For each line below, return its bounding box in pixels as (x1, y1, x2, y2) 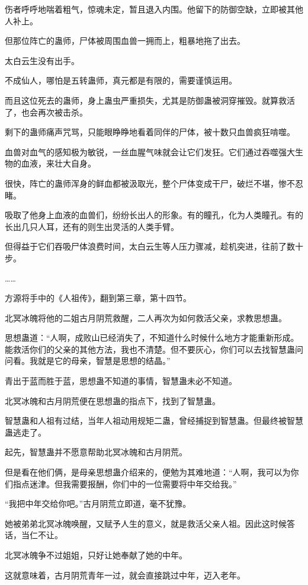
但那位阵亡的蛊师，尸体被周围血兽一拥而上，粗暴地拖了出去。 (5, 34, 245, 47)
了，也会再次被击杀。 (5, 106, 88, 118)
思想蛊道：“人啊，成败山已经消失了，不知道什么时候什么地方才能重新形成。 (5, 331, 299, 344)
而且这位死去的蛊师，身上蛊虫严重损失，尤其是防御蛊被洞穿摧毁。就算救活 (5, 94, 295, 106)
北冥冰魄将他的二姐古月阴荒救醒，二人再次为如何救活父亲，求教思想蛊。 (5, 311, 287, 324)
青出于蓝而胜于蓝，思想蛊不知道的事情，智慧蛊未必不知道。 (5, 375, 237, 387)
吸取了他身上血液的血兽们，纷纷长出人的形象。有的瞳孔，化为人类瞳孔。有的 (5, 209, 303, 221)
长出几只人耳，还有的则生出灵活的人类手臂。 (5, 220, 179, 232)
